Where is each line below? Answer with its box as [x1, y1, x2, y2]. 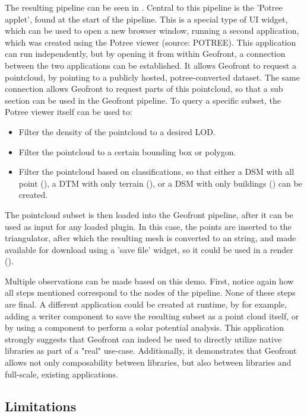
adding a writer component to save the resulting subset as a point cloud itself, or [5, 309, 299, 322]
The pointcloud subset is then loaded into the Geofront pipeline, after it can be [5, 208, 293, 220]
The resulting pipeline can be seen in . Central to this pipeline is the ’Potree [5, 1, 283, 13]
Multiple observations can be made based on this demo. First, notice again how [5, 274, 294, 287]
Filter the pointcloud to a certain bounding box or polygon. [18, 145, 236, 158]
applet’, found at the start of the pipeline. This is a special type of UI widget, [5, 12, 288, 25]
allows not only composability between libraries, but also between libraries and [5, 356, 292, 369]
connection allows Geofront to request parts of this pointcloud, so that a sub [5, 82, 283, 95]
